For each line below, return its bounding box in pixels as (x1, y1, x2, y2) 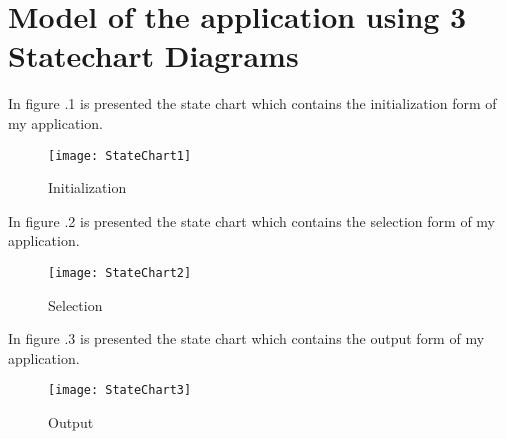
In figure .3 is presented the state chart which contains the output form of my (8, 328, 485, 349)
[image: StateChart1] (48, 148, 192, 163)
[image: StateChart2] (48, 265, 192, 280)
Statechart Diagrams (8, 35, 299, 76)
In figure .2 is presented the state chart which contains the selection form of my (8, 210, 495, 231)
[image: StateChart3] (48, 383, 192, 398)
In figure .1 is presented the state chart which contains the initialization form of (8, 93, 497, 114)
